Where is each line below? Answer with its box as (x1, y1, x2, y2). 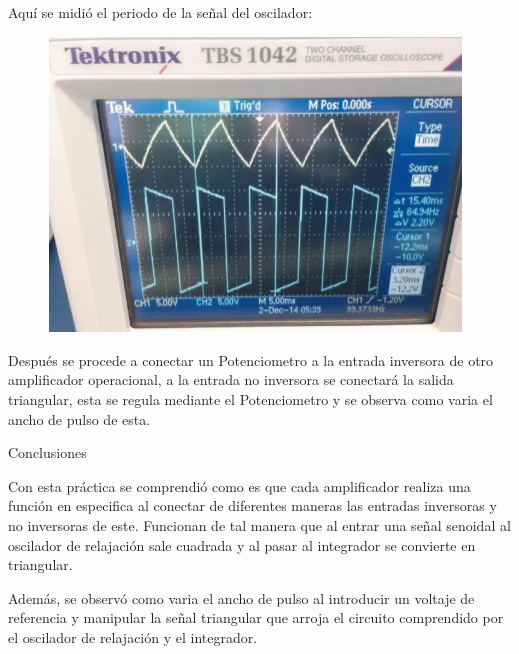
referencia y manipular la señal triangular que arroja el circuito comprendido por (8, 607, 504, 628)
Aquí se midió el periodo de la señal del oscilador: (8, 2, 313, 22)
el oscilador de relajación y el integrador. (8, 626, 258, 647)
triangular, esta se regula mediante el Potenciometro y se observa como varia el (8, 389, 493, 410)
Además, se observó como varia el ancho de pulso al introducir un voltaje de (8, 587, 475, 608)
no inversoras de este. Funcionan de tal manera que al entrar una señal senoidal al (8, 515, 511, 536)
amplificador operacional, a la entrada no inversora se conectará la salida (8, 369, 454, 390)
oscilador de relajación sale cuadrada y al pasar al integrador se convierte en (8, 534, 476, 555)
